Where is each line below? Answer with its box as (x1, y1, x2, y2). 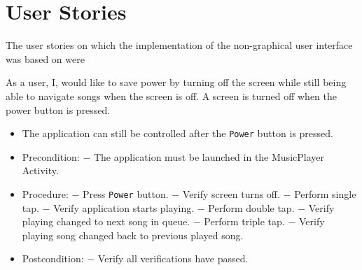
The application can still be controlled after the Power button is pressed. (22, 126, 333, 141)
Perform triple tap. (204, 214, 285, 229)
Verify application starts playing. (53, 200, 195, 215)
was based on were (6, 51, 85, 66)
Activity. (22, 163, 59, 178)
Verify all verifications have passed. (97, 251, 249, 266)
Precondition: (22, 149, 80, 164)
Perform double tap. (208, 200, 295, 215)
